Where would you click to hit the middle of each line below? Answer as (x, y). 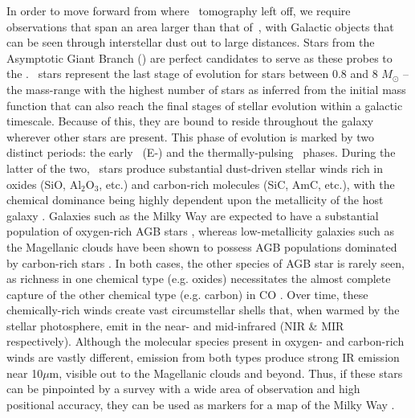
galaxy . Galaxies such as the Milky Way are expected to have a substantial (193, 215)
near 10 (25, 373)
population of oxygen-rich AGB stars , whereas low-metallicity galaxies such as (201, 231)
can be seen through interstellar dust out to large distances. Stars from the (191, 42)
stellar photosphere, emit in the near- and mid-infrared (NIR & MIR (175, 325)
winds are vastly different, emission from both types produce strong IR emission (203, 357)
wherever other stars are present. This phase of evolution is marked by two (191, 136)
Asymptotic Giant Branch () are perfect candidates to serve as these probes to (199, 57)
